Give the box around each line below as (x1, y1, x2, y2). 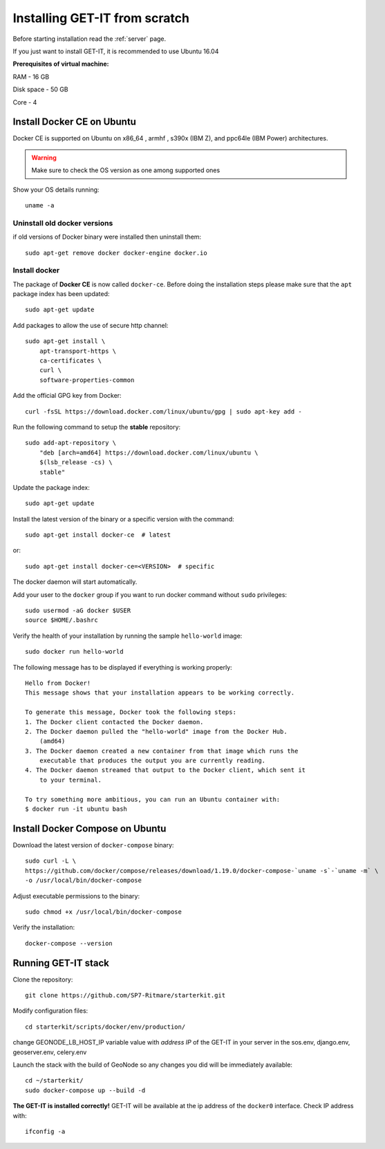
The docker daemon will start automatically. (12, 578, 138, 586)
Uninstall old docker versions (12, 218, 113, 228)
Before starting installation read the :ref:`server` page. (12, 35, 167, 43)
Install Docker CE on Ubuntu (12, 116, 136, 128)
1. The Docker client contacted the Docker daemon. (25, 718, 204, 726)
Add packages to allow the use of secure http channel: (12, 321, 169, 329)
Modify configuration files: (12, 1006, 88, 1015)
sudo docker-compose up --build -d (25, 1086, 146, 1094)
